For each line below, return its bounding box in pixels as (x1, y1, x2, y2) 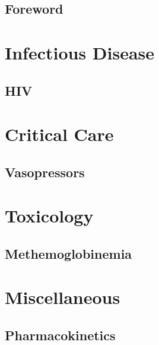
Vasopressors (5, 162, 85, 181)
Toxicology (5, 203, 94, 228)
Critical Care (5, 122, 114, 146)
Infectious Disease (5, 40, 155, 64)
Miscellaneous (5, 285, 120, 309)
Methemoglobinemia (5, 244, 132, 262)
